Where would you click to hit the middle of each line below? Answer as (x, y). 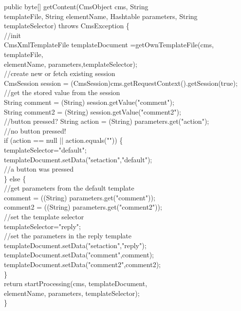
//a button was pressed (39, 169)
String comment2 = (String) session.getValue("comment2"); (93, 111)
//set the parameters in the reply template (68, 236)
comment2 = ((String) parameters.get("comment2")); (83, 207)
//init (13, 35)
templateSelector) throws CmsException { (67, 26)
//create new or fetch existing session (60, 73)
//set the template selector (44, 217)
